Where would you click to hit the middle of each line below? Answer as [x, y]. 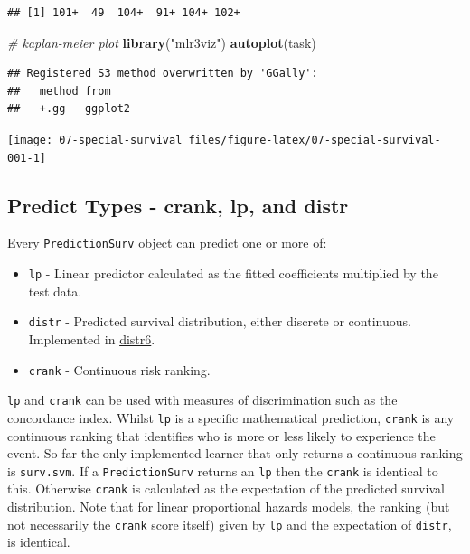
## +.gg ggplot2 [69, 109]
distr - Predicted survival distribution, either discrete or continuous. [220, 321]
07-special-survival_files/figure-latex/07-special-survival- [250, 140]
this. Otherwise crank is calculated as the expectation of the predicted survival [226, 488]
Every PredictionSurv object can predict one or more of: [167, 243]
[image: [30, 140]
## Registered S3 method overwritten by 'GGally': [163, 74]
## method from [59, 91]
